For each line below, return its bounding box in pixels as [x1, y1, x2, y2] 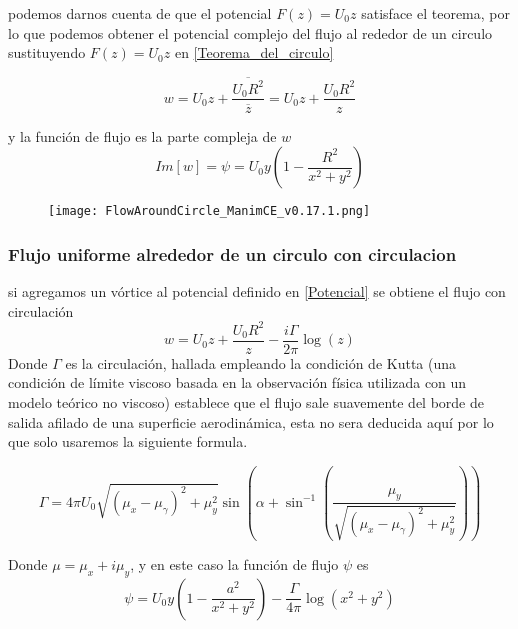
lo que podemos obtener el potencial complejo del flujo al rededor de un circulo [8, 22, 493, 43]
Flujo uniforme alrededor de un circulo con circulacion [8, 241, 457, 266]
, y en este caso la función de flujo [130, 553, 339, 574]
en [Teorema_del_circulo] [174, 42, 334, 63]
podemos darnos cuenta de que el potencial [8, 3, 272, 23]
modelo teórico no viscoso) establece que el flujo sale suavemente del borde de [8, 391, 484, 412]
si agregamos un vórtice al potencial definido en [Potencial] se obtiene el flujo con [8, 281, 506, 302]
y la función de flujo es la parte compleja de [8, 125, 277, 146]
